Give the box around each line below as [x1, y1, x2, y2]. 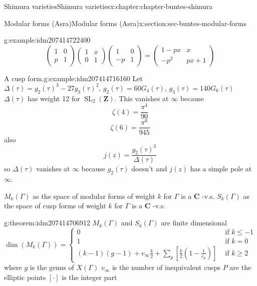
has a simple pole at [190, 163, 252, 174]
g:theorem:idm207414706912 [4, 217, 90, 228]
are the [229, 262, 251, 272]
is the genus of [30, 262, 74, 272]
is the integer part [62, 271, 117, 282]
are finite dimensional [161, 217, 227, 228]
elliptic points [4, 271, 46, 282]
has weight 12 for [27, 93, 80, 103]
